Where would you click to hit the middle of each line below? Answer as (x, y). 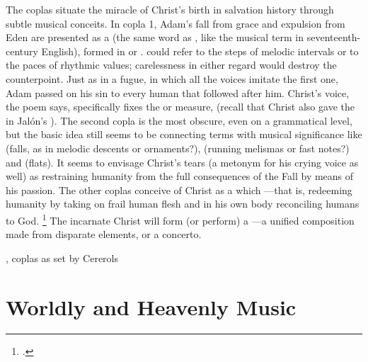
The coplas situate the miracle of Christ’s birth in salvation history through (170, 9)
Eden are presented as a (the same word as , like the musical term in (155, 37)
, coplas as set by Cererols (62, 258)
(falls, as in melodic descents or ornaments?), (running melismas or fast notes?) (178, 148)
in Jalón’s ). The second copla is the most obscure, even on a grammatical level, (179, 120)
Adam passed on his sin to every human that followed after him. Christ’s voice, (178, 92)
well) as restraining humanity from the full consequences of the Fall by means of (180, 176)
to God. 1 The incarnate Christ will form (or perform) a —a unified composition (180, 219)
